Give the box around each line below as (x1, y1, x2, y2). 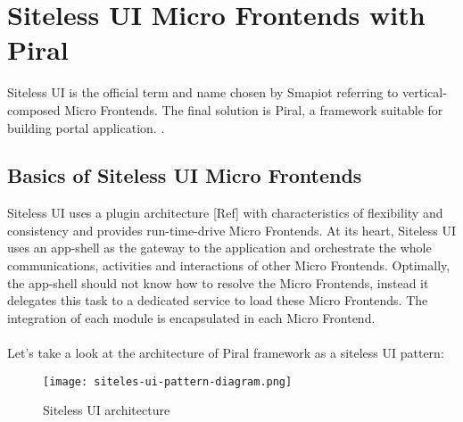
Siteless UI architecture (43, 401, 170, 419)
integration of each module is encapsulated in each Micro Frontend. (7, 308, 376, 327)
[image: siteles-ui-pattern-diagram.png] (43, 375, 293, 388)
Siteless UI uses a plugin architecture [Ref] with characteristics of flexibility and (7, 203, 443, 222)
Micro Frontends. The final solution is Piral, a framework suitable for (64, 100, 443, 119)
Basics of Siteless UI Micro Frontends (7, 161, 362, 189)
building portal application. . (7, 118, 165, 137)
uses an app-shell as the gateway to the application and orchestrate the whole (7, 238, 432, 257)
